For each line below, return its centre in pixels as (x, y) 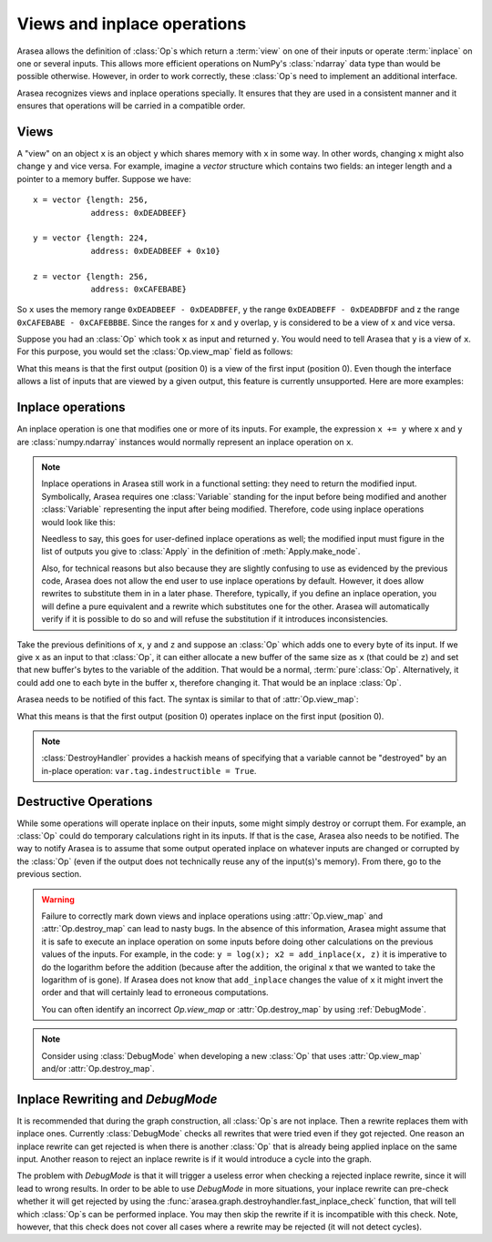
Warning (58, 899)
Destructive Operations (85, 801)
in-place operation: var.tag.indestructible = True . (149, 770)
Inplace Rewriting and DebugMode (117, 1099)
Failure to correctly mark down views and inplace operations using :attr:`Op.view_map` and (212, 916)
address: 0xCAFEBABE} (138, 289)
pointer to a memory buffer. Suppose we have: (104, 178)
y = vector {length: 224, (91, 238)
